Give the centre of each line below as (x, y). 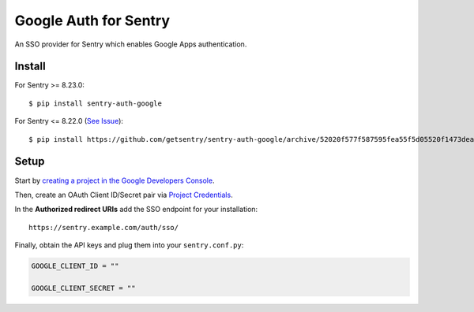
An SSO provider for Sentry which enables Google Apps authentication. (131, 44)
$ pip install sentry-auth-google (95, 103)
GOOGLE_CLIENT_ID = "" (75, 266)
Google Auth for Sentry (92, 20)
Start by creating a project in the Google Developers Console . (115, 180)
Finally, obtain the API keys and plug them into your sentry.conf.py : (129, 245)
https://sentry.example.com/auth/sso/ (104, 227)
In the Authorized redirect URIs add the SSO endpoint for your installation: (136, 210)
